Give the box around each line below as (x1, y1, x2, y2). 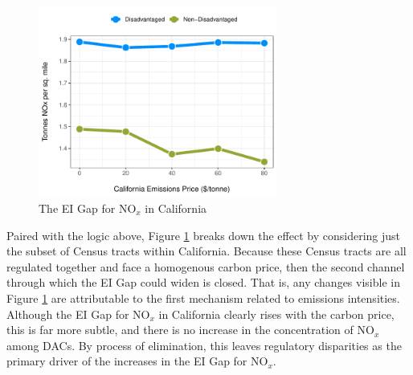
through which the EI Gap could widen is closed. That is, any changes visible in (6, 274, 400, 291)
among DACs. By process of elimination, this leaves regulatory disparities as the (6, 336, 402, 353)
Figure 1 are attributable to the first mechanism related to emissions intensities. (6, 290, 400, 306)
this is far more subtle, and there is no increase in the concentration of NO (6, 321, 374, 338)
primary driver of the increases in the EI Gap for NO (6, 353, 268, 369)
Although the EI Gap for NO (6, 305, 150, 322)
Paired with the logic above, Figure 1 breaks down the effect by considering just (6, 226, 400, 243)
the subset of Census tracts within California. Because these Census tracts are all (6, 243, 407, 259)
